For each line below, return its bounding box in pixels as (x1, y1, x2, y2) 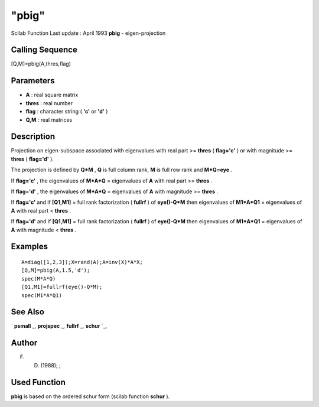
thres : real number (25, 99, 73, 106)
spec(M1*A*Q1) (21, 292, 62, 298)
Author (11, 338, 38, 348)
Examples (11, 242, 48, 252)
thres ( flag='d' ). (11, 155, 54, 162)
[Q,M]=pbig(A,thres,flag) (11, 60, 71, 67)
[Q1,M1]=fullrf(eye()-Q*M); (21, 284, 103, 291)
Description (11, 132, 56, 142)
